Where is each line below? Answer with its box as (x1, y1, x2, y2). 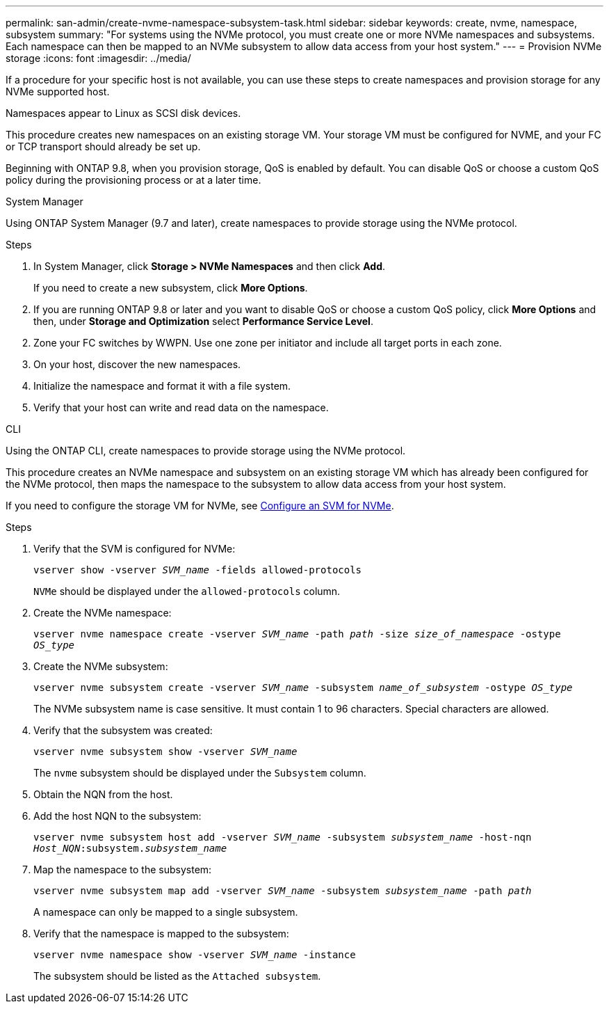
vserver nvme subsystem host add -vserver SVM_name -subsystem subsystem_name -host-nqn (33, 832, 532, 843)
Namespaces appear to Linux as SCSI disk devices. (6, 107, 241, 119)
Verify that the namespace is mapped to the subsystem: (33, 928, 289, 939)
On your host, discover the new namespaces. (33, 358, 241, 370)
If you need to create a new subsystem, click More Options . (33, 282, 308, 294)
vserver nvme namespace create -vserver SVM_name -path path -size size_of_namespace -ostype (33, 628, 561, 639)
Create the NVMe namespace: (33, 607, 172, 619)
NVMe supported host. (6, 86, 110, 97)
